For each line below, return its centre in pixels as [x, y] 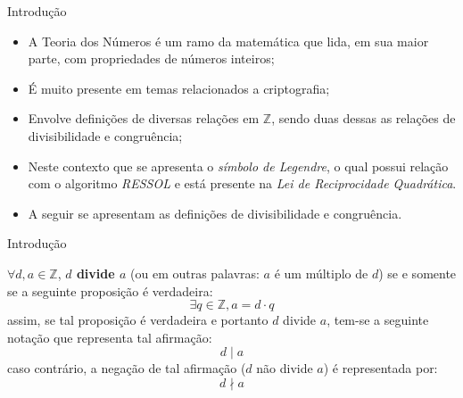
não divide [285, 368]
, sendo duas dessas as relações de [364, 118]
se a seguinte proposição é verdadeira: [110, 290]
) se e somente [418, 273]
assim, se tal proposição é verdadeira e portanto [138, 320]
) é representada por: [380, 368]
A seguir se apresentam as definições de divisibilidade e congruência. [215, 213]
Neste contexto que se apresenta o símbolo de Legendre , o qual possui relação [238, 166]
